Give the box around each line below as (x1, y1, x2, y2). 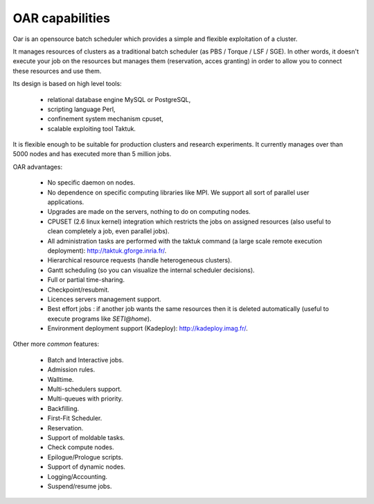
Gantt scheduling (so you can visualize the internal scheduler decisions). (47, 266, 256, 274)
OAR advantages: (12, 162, 62, 171)
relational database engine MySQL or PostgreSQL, (47, 95, 191, 103)
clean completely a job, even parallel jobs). (47, 227, 170, 235)
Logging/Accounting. (47, 472, 107, 480)
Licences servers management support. (47, 295, 162, 303)
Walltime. (47, 375, 74, 383)
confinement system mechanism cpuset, (47, 115, 164, 123)
